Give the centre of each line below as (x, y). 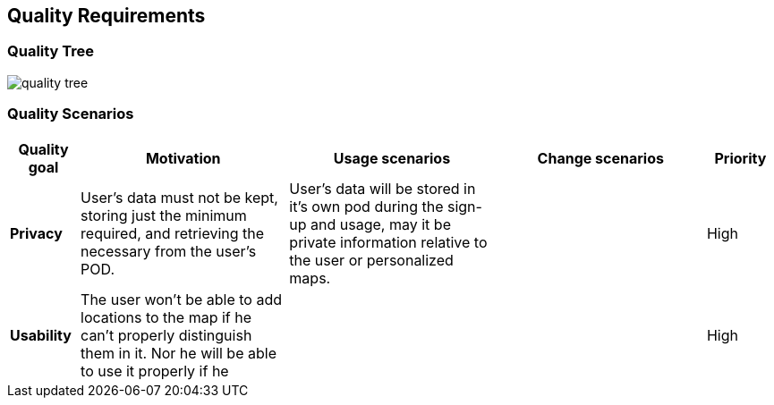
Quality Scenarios (71, 114)
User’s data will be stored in (383, 188)
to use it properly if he (155, 371)
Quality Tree (51, 51)
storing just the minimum (164, 215)
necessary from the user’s (169, 251)
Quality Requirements (106, 16)
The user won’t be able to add (181, 299)
